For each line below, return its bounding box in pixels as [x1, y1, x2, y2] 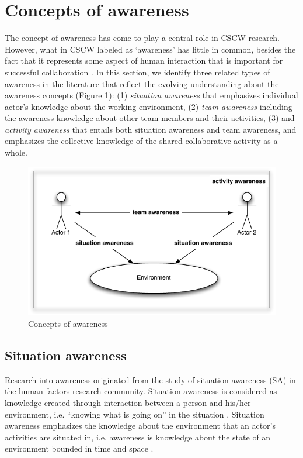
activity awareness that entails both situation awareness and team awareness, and [5, 123, 297, 135]
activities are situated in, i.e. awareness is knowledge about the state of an [5, 431, 271, 443]
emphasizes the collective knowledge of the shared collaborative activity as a [5, 135, 278, 147]
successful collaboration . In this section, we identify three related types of [5, 66, 270, 78]
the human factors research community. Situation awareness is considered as [5, 385, 277, 397]
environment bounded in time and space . [5, 442, 154, 454]
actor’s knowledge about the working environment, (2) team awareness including [5, 100, 292, 112]
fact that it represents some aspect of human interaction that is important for [5, 54, 283, 67]
